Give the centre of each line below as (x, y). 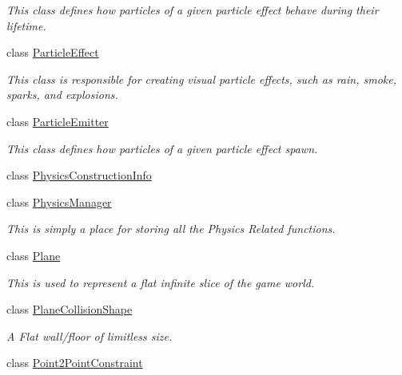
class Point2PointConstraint (75, 363)
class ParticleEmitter (58, 121)
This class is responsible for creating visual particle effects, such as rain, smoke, (201, 79)
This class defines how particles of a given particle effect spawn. (162, 148)
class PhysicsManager (59, 201)
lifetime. (26, 25)
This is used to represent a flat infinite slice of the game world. (161, 282)
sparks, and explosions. (62, 95)
